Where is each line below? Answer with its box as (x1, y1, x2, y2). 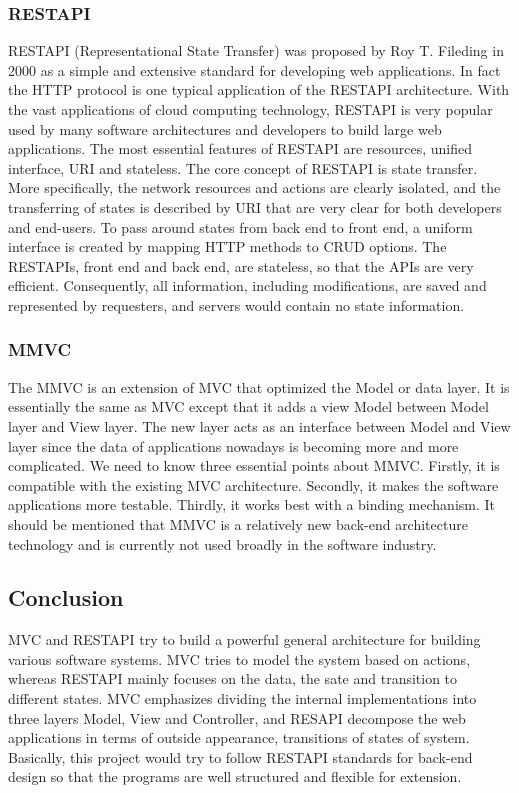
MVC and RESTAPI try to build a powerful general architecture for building (8, 629, 481, 650)
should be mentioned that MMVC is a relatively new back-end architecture (8, 513, 468, 534)
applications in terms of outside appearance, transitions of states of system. (8, 727, 470, 748)
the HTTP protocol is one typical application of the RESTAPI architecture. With (8, 79, 510, 100)
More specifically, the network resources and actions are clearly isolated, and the (8, 177, 501, 198)
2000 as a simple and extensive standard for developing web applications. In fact (8, 59, 501, 80)
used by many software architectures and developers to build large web (8, 118, 442, 139)
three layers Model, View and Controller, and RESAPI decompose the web (8, 707, 466, 728)
